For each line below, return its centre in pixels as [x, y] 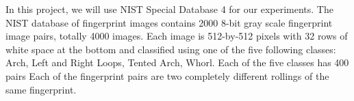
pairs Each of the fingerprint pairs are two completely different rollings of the [167, 75]
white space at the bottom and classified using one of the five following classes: [171, 49]
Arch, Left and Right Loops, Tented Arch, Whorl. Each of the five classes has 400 [177, 62]
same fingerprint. [41, 89]
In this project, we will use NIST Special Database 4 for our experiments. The [169, 9]
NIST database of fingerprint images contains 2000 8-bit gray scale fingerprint [169, 22]
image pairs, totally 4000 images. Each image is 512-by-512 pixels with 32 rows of [177, 36]
